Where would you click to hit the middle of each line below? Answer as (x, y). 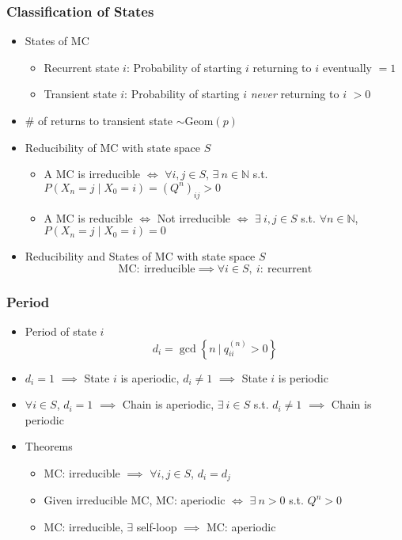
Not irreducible (194, 217)
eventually (347, 67)
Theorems (49, 446)
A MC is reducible (88, 217)
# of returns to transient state (99, 120)
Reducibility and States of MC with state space (140, 256)
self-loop (157, 527)
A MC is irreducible (92, 174)
